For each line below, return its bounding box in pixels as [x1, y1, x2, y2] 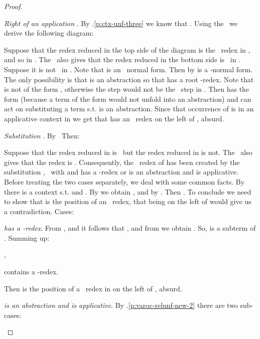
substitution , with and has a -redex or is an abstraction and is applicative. [4, 166, 238, 177]
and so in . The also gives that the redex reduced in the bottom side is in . [4, 54, 240, 65]
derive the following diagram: [4, 28, 94, 38]
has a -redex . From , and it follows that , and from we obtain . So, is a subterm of [4, 223, 256, 233]
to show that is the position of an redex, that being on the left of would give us [4, 196, 251, 207]
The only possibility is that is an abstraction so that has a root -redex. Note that [4, 74, 254, 84]
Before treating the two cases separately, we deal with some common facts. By [4, 176, 245, 187]
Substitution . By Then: [4, 130, 80, 140]
